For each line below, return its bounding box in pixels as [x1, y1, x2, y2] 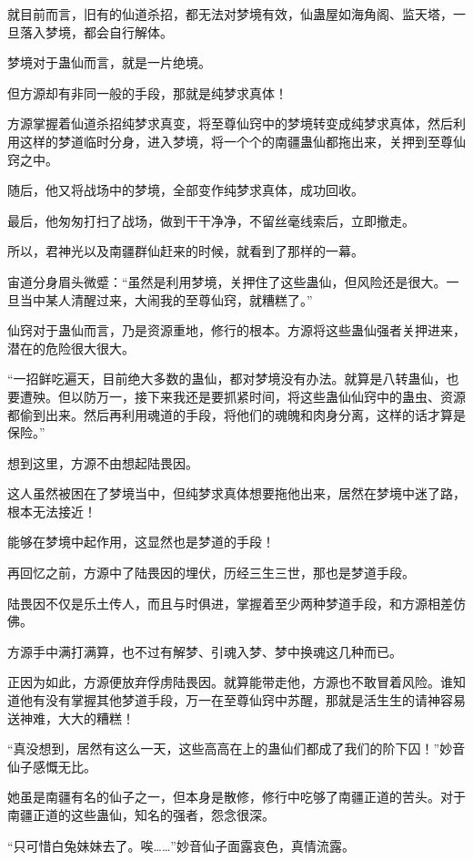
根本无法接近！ [7, 501, 96, 520]
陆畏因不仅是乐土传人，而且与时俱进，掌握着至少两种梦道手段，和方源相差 [7, 593, 453, 612]
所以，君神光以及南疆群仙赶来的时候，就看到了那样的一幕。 [7, 241, 364, 261]
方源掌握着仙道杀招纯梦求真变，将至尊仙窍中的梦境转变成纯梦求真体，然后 [7, 114, 453, 133]
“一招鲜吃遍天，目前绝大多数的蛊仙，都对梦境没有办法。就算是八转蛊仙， [7, 369, 447, 388]
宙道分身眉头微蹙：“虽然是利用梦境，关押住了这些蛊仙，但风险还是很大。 [7, 272, 447, 291]
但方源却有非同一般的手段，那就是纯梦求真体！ [7, 83, 287, 102]
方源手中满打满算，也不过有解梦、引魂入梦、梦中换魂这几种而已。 [7, 641, 402, 661]
